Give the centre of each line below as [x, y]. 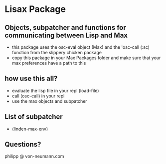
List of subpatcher [34, 117]
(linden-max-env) [30, 129]
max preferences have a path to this [49, 63]
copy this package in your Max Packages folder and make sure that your [86, 58]
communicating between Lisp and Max [66, 35]
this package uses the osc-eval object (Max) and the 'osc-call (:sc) [81, 47]
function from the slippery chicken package [57, 52]
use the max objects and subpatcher [50, 101]
